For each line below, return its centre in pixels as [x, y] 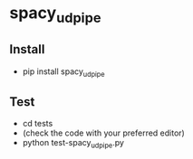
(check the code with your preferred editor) [104, 133]
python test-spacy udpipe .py [73, 144]
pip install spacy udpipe [64, 72]
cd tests [38, 124]
